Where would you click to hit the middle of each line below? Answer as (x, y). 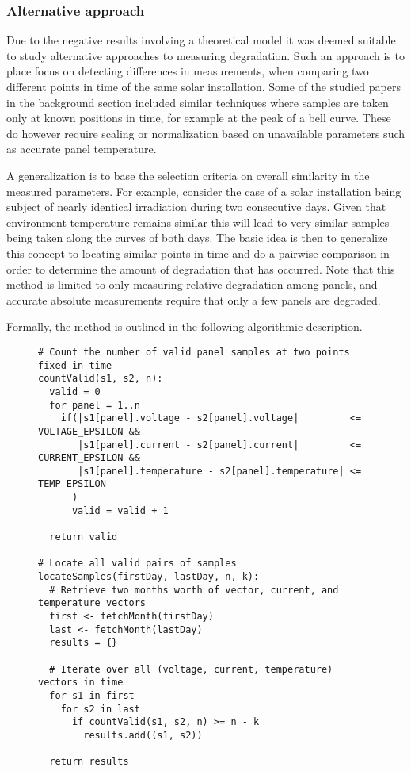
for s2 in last (100, 709)
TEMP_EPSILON (72, 484)
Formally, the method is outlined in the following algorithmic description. (185, 326)
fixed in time (75, 365)
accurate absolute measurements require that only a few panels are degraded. (194, 299)
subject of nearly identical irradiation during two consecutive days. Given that (196, 207)
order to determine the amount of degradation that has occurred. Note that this (201, 269)
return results (89, 762)
